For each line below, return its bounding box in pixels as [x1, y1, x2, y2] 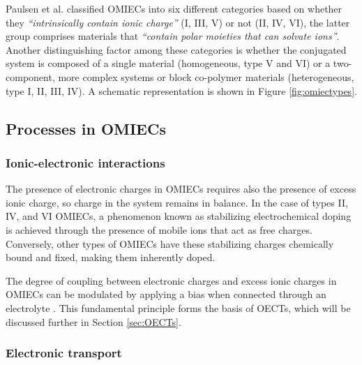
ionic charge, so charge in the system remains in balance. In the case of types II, [6, 195, 348, 209]
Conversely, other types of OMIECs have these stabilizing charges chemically [6, 236, 334, 251]
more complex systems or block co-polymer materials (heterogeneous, [58, 69, 354, 84]
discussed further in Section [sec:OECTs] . [6, 314, 181, 329]
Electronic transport [6, 344, 122, 362]
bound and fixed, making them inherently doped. [6, 250, 216, 265]
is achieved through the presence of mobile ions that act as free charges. [6, 222, 312, 237]
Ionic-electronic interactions [6, 154, 165, 171]
